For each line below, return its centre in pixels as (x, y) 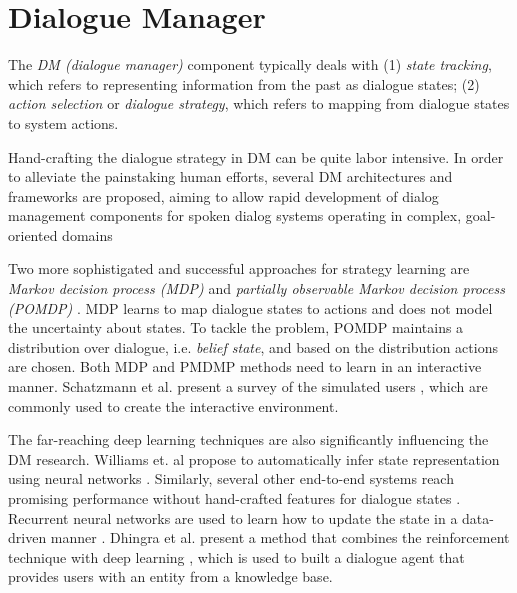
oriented (33, 234)
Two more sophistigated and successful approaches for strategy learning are (239, 268)
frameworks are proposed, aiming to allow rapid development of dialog (223, 195)
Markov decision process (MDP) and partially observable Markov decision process (256, 288)
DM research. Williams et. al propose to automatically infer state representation (254, 458)
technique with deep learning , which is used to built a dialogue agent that (236, 556)
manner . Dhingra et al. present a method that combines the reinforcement (280, 537)
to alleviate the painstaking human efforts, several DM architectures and (230, 176)
